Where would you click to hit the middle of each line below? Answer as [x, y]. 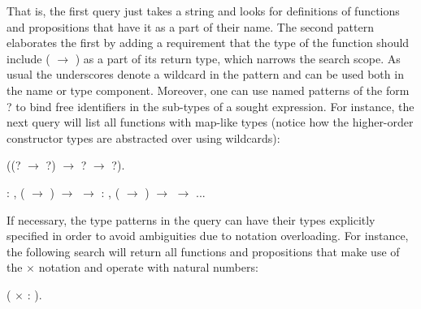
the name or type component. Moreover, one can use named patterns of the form [208, 90]
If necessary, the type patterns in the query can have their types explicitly [191, 219]
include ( [28, 58]
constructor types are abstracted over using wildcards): [143, 137]
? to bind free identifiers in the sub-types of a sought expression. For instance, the [210, 106]
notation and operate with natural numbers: [148, 267]
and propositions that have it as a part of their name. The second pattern [190, 26]
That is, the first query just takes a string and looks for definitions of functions [203, 11]
